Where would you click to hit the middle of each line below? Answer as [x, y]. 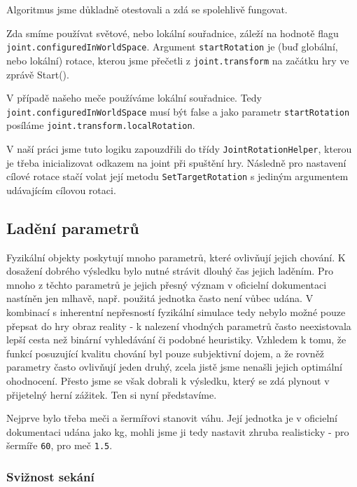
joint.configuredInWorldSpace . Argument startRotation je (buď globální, [172, 47]
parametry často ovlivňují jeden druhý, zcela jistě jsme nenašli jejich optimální [174, 367]
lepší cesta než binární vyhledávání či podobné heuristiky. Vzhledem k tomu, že [176, 339]
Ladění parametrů [73, 227]
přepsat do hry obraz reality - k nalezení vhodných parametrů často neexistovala [179, 325]
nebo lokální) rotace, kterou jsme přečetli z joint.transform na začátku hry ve [178, 60]
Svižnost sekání [50, 476]
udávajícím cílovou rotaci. [61, 190]
